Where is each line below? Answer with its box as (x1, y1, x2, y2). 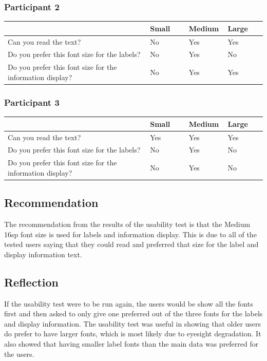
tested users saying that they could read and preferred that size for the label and (4, 239, 259, 250)
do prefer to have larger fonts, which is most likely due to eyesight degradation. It (4, 328, 261, 339)
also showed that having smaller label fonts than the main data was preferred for (4, 338, 259, 349)
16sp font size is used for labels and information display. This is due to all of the (4, 229, 257, 239)
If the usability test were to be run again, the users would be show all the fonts (4, 298, 253, 309)
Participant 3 (4, 96, 60, 108)
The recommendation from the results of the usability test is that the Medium (4, 219, 251, 230)
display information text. (4, 249, 82, 259)
